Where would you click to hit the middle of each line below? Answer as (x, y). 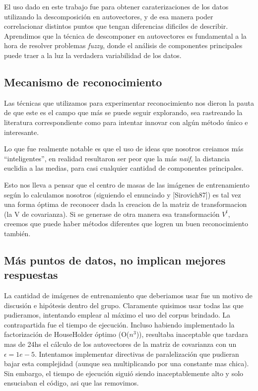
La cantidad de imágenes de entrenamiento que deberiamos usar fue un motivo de (128, 295)
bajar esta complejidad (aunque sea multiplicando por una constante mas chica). (127, 363)
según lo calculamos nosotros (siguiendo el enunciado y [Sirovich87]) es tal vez (123, 194)
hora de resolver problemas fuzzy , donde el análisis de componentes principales (123, 45)
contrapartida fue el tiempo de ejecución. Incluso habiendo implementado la (119, 324)
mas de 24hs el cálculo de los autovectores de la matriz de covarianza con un (120, 344)
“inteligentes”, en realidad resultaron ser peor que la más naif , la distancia (117, 158)
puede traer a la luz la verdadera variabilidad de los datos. (93, 55)
